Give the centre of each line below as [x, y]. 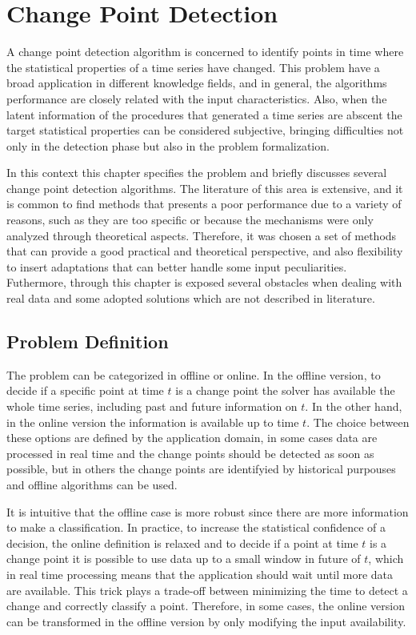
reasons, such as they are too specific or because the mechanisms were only [190, 220]
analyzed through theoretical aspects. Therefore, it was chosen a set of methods [202, 235]
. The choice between [358, 422]
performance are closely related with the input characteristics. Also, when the [197, 98]
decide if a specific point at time [85, 390]
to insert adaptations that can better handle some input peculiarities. [177, 266]
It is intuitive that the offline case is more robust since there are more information [208, 511]
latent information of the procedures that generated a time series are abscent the [204, 114]
